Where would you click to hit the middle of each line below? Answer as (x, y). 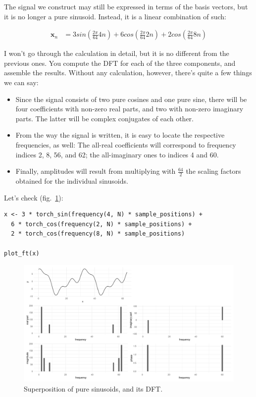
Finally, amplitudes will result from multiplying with (96, 171)
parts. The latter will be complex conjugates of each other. (104, 118)
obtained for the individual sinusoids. (72, 180)
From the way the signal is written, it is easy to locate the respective (120, 135)
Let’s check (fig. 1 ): (34, 197)
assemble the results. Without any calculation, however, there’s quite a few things (128, 73)
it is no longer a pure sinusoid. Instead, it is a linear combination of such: (115, 16)
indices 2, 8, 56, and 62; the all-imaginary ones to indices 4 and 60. (117, 154)
